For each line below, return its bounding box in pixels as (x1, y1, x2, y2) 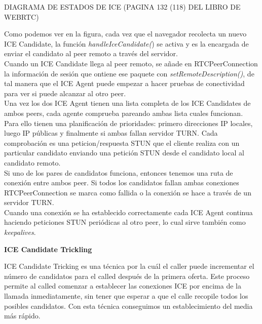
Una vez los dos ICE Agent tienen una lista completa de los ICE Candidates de (4, 98, 251, 108)
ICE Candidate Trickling (4, 244, 92, 254)
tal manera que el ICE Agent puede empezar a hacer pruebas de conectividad (4, 78, 245, 89)
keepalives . (4, 227, 36, 237)
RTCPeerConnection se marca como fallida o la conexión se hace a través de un (4, 187, 251, 197)
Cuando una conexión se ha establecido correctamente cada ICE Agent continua (4, 207, 253, 217)
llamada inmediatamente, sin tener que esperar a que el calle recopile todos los (4, 291, 248, 301)
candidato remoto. (4, 157, 61, 168)
